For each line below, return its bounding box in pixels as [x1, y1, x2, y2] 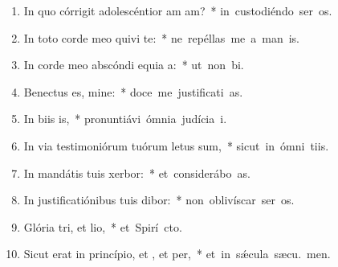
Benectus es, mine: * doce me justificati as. [23, 83, 243, 100]
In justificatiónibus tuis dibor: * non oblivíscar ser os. [23, 191, 295, 208]
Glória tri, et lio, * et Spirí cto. [23, 218, 182, 235]
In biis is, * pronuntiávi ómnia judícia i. [23, 110, 227, 127]
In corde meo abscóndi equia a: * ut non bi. [23, 56, 244, 73]
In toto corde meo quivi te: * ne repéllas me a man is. [23, 29, 300, 46]
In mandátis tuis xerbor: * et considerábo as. [23, 164, 250, 181]
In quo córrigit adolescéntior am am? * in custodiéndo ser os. [23, 2, 332, 18]
